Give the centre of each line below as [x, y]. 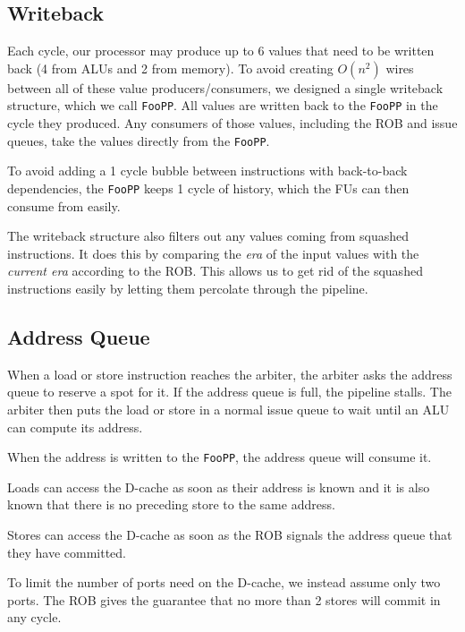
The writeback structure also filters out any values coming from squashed [208, 236]
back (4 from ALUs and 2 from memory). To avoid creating [170, 68]
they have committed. [67, 552]
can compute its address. [75, 427]
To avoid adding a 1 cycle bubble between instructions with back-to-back [207, 171]
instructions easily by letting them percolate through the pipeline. [188, 288]
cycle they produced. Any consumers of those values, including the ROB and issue [232, 123]
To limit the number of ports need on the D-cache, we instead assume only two [224, 582]
